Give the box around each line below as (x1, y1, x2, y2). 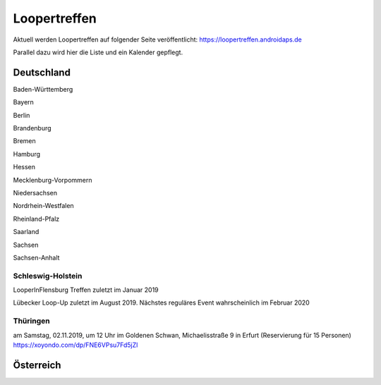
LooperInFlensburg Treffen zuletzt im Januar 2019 (13, 286, 159, 294)
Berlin (13, 111, 30, 119)
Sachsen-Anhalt (13, 253, 60, 262)
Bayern (13, 98, 35, 106)
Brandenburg (13, 124, 52, 133)
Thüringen (13, 316, 50, 326)
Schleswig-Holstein (13, 271, 83, 281)
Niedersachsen (13, 188, 58, 197)
